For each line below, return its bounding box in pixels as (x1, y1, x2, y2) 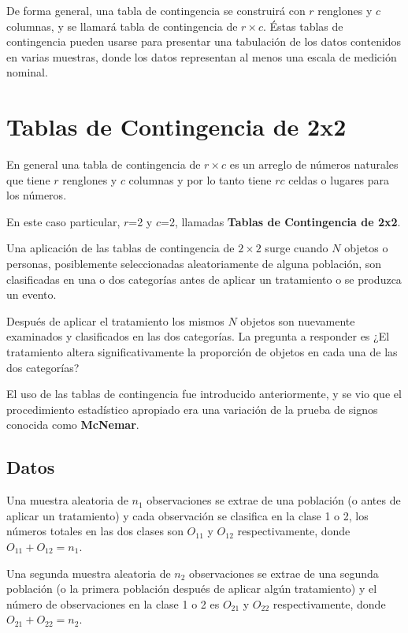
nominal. (6, 64, 48, 80)
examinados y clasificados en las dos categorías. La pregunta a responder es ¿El (6, 328, 390, 344)
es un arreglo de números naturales (229, 156, 399, 173)
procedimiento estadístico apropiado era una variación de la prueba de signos (6, 400, 378, 417)
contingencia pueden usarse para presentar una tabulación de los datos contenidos (6, 33, 402, 50)
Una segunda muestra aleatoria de (6, 564, 171, 581)
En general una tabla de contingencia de (6, 156, 201, 173)
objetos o (344, 240, 388, 256)
